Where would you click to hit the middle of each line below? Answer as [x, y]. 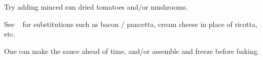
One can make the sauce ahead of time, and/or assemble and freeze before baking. [132, 51]
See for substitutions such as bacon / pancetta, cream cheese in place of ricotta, [131, 24]
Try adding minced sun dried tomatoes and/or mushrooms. [96, 7]
